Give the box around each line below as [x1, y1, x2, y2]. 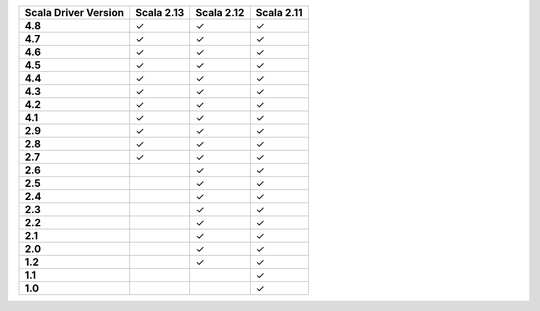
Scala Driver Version [24, 6, 125, 19]
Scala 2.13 [135, 6, 185, 19]
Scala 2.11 [255, 6, 303, 19]
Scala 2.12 [195, 6, 245, 19]
